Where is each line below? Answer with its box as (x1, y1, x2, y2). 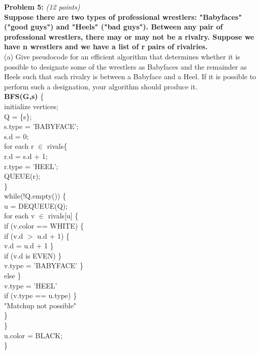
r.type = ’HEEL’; (4, 160, 58, 171)
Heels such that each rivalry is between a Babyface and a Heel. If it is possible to (4, 71, 256, 82)
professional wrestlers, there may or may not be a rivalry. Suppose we (4, 31, 254, 42)
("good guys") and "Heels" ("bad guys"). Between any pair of (4, 21, 223, 32)
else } (4, 270, 21, 281)
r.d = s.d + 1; (4, 150, 48, 161)
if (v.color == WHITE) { (4, 220, 84, 231)
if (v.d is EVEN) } (4, 250, 62, 261)
